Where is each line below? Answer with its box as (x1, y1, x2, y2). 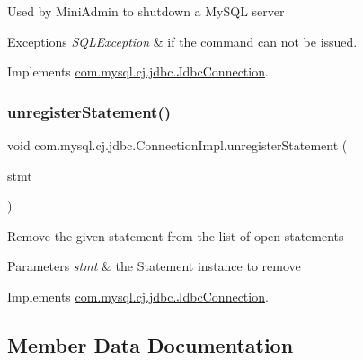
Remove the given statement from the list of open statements (7, 226, 344, 245)
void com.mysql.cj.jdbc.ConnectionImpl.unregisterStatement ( (7, 136, 348, 154)
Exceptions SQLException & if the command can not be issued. (7, 31, 358, 50)
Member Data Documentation (7, 330, 294, 358)
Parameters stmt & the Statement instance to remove (7, 256, 301, 275)
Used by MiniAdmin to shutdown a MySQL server (7, 2, 285, 20)
